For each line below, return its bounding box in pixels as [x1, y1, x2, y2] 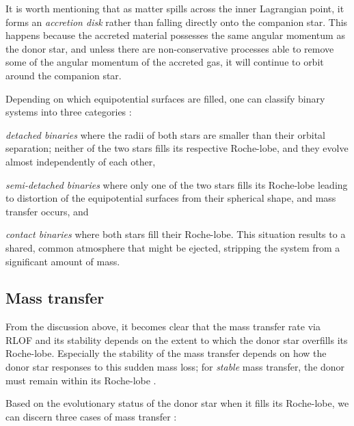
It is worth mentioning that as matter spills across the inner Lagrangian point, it [5, 1, 344, 15]
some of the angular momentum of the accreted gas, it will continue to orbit [5, 55, 324, 69]
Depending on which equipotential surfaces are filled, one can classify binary [5, 91, 325, 105]
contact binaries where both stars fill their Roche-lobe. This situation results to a [5, 227, 346, 241]
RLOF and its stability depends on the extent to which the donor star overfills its [5, 332, 348, 347]
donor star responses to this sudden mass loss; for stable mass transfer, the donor [5, 360, 345, 374]
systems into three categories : [5, 105, 132, 119]
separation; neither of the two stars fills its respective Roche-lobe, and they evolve [5, 141, 349, 155]
